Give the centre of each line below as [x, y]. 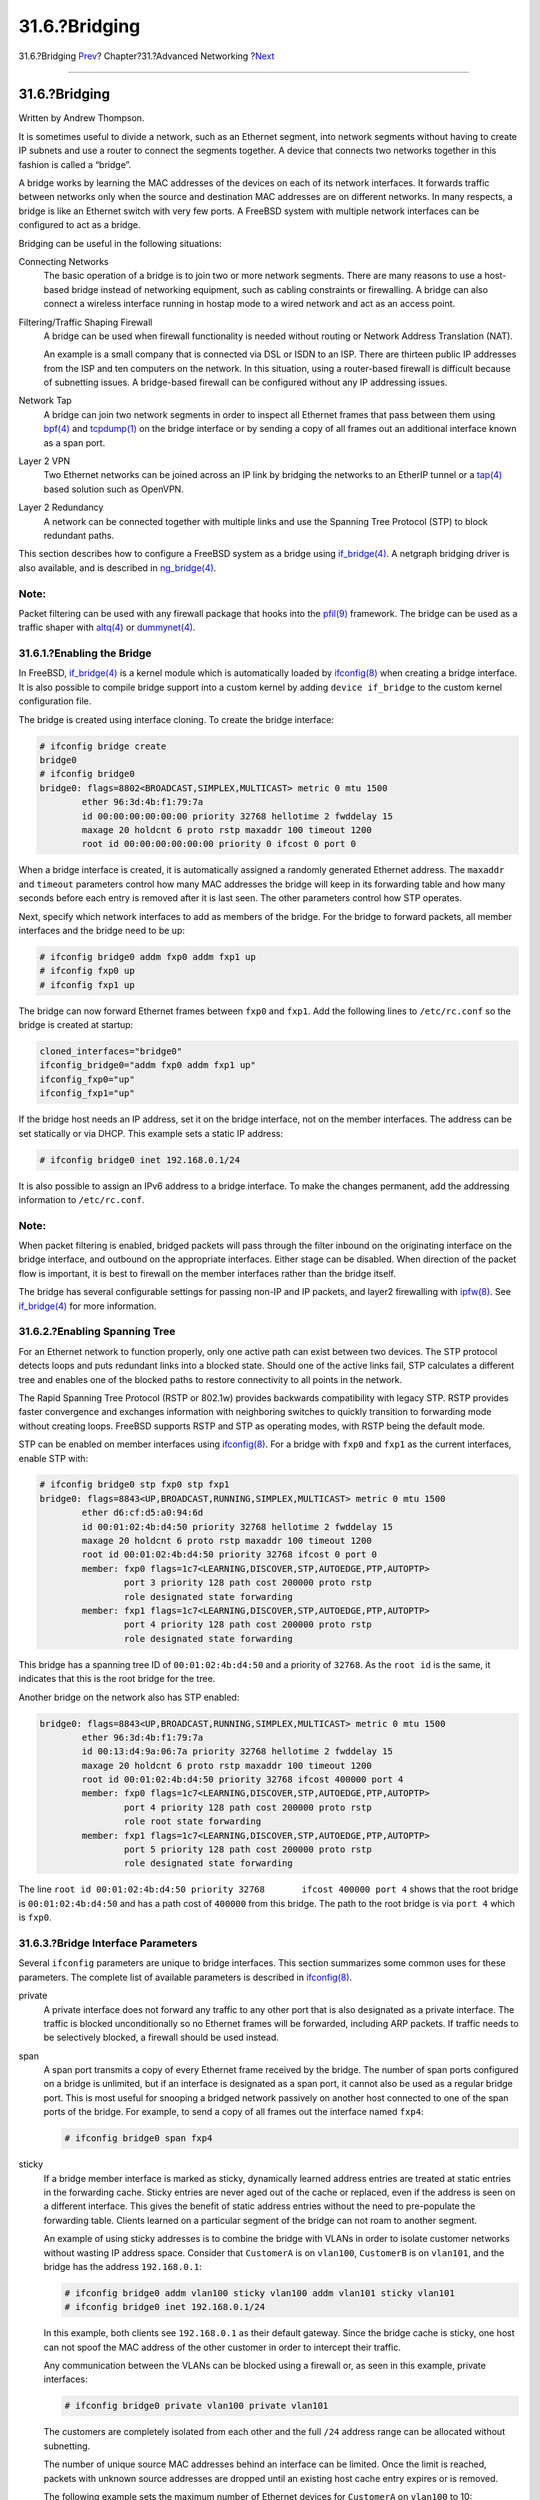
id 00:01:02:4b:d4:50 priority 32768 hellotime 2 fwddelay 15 [237, 1526]
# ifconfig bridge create [103, 746]
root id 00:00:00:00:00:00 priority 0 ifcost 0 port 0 [219, 844]
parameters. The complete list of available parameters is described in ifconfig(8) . [185, 1977]
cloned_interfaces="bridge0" [111, 1051]
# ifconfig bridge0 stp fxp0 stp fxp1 [134, 1484]
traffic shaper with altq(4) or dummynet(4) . [107, 627]
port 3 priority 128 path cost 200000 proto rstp [247, 1583]
